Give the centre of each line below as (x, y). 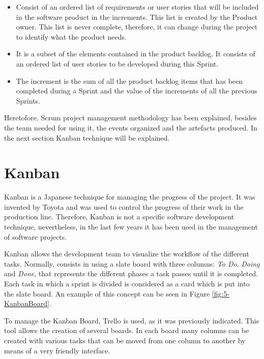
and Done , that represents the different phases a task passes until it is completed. (131, 273)
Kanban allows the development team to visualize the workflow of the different (127, 254)
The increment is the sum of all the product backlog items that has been (129, 80)
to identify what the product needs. (71, 36)
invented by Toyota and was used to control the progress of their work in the (124, 206)
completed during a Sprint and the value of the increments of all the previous (137, 91)
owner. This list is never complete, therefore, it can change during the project (137, 27)
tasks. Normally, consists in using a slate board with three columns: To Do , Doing (132, 263)
